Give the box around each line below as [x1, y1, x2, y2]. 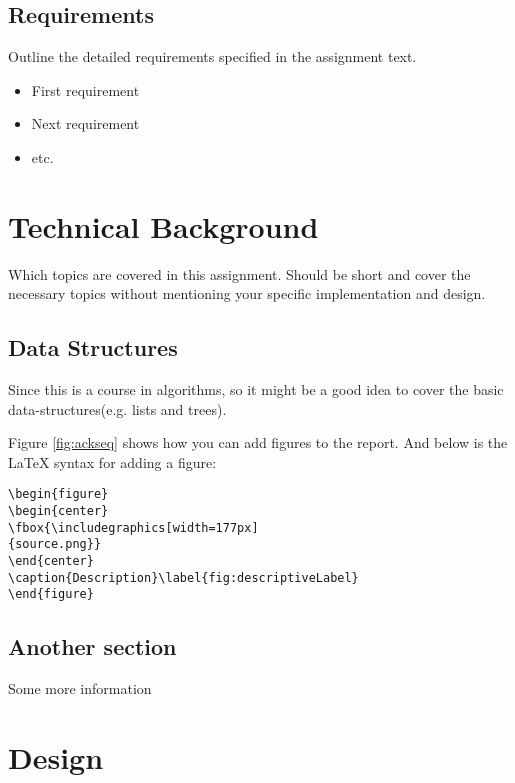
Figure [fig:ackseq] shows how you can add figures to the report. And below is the [8, 432, 508, 453]
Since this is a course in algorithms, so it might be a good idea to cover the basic [8, 379, 504, 400]
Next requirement [31, 113, 140, 134]
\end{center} [8, 554, 94, 569]
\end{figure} [8, 587, 94, 602]
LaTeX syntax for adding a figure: [8, 451, 217, 472]
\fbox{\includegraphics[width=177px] [8, 520, 259, 535]
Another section [8, 631, 177, 662]
